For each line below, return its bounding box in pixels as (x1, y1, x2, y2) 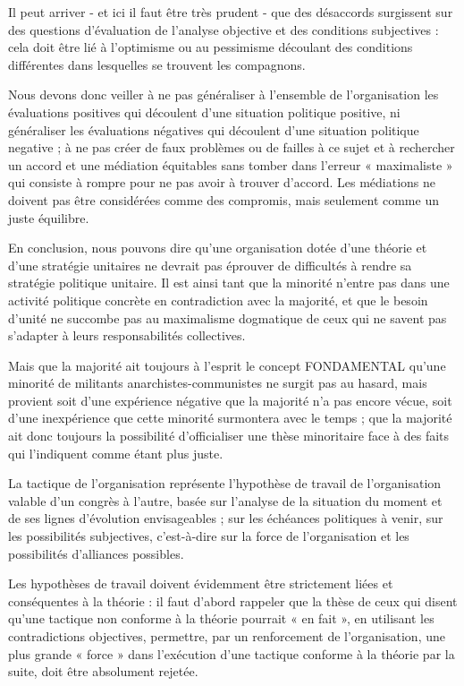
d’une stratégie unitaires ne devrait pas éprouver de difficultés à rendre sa (8, 255, 412, 274)
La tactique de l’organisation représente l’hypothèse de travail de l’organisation (8, 474, 442, 493)
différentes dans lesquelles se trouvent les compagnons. (8, 55, 306, 73)
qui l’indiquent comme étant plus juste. (8, 443, 224, 462)
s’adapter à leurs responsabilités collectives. (8, 326, 246, 345)
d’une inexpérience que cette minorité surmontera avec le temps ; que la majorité (8, 408, 452, 427)
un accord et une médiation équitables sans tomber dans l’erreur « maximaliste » (8, 155, 453, 174)
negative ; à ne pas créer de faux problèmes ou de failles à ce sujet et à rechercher (8, 138, 455, 157)
